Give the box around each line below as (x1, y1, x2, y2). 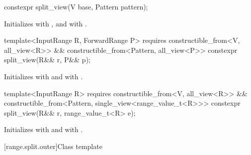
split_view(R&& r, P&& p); (4, 54, 90, 65)
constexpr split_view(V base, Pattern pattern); (4, 1, 148, 11)
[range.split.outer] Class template (4, 141, 102, 151)
